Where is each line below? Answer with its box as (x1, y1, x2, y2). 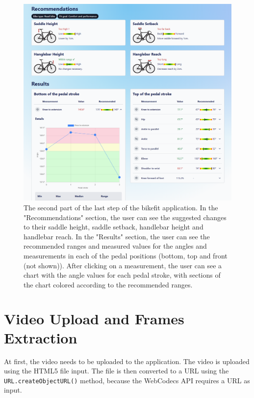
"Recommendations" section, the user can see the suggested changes (24, 212, 227, 222)
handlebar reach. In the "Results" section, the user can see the (24, 231, 210, 241)
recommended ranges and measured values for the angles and (24, 241, 207, 251)
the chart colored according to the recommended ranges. (24, 279, 193, 289)
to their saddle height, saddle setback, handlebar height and (24, 222, 203, 232)
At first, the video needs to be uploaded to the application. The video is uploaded (4, 356, 250, 366)
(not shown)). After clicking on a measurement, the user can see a (24, 260, 222, 270)
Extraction (4, 327, 77, 347)
